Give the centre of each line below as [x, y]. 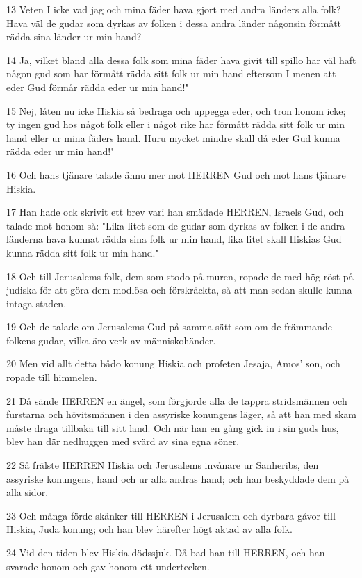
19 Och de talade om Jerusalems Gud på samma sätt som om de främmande [169, 327]
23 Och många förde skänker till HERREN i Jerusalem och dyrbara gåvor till [171, 515]
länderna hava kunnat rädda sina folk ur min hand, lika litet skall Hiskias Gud [174, 239]
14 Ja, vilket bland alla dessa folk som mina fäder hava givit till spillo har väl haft [181, 59]
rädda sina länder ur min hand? [74, 37]
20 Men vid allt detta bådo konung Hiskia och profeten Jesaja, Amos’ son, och [173, 363]
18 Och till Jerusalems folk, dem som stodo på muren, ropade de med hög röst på [180, 276]
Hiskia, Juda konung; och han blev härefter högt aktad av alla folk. [149, 529]
